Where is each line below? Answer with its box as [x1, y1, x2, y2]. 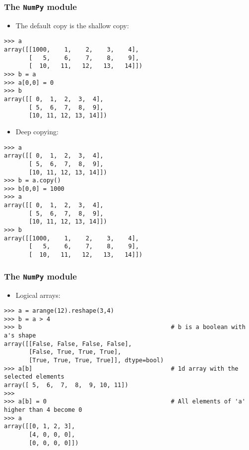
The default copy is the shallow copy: [15, 20, 129, 30]
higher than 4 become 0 [4, 406, 82, 413]
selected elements [4, 373, 64, 381]
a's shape [4, 332, 36, 339]
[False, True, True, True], [29, 348, 122, 356]
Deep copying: [15, 126, 59, 136]
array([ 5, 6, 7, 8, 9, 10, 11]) [4, 382, 128, 389]
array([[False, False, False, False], [4, 340, 132, 347]
